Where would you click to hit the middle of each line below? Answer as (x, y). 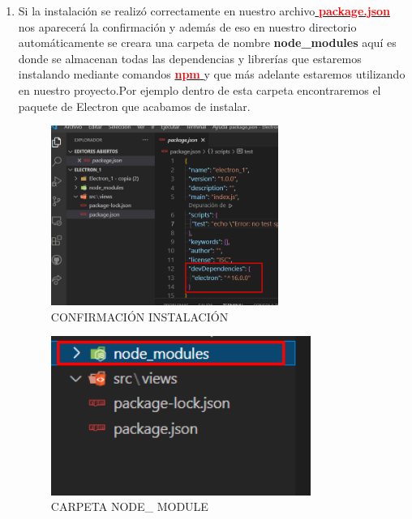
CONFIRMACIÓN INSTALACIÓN (139, 316)
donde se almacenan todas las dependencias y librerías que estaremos (190, 58)
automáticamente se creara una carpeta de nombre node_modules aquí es (207, 43)
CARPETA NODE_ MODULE (129, 506)
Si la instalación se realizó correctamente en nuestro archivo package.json (204, 11)
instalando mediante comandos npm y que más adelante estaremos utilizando (212, 74)
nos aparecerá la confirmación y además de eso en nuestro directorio (187, 26)
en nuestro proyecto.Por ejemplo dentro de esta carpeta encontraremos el (200, 89)
